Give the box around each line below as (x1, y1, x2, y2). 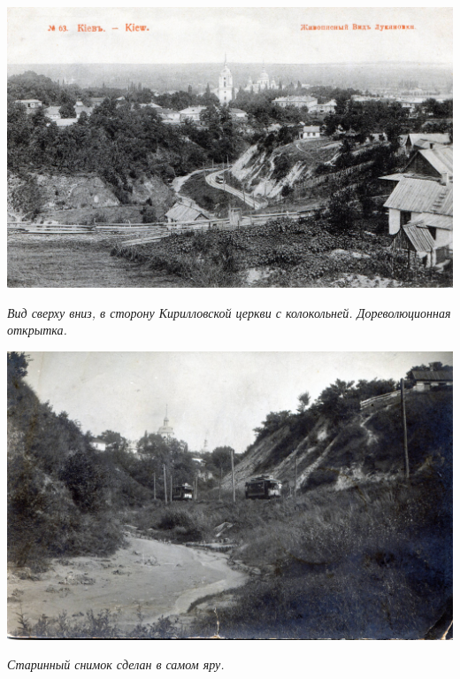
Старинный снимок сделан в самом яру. (7, 655, 225, 674)
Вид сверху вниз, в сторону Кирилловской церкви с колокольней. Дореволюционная (7, 303, 451, 321)
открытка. (7, 320, 67, 339)
